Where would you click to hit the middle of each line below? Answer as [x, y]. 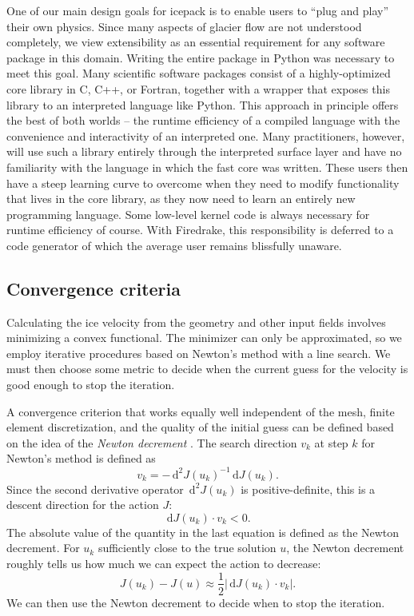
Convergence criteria [94, 288]
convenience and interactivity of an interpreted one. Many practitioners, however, [206, 135]
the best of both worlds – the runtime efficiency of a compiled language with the [203, 120]
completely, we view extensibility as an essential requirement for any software [196, 42]
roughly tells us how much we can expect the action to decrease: [164, 563]
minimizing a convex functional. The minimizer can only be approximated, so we [204, 338]
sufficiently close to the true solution [187, 548]
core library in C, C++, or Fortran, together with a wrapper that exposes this [198, 88]
